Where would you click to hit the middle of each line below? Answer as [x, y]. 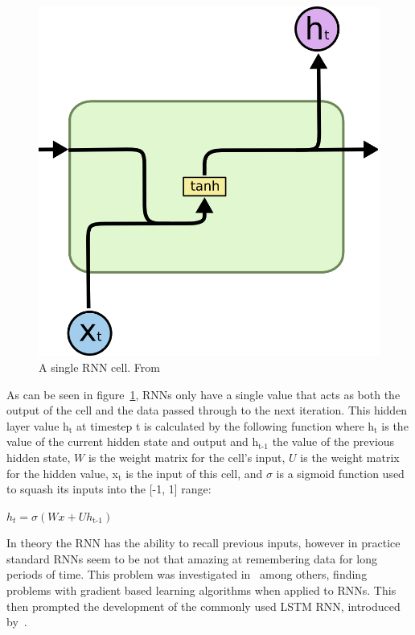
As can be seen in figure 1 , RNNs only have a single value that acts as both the [203, 394]
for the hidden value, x [62, 473]
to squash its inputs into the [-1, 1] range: [109, 489]
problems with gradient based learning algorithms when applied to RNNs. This [201, 590]
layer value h [38, 425]
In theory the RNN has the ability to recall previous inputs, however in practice [203, 543]
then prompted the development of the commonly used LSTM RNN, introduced [203, 606]
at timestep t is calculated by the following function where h [226, 425]
